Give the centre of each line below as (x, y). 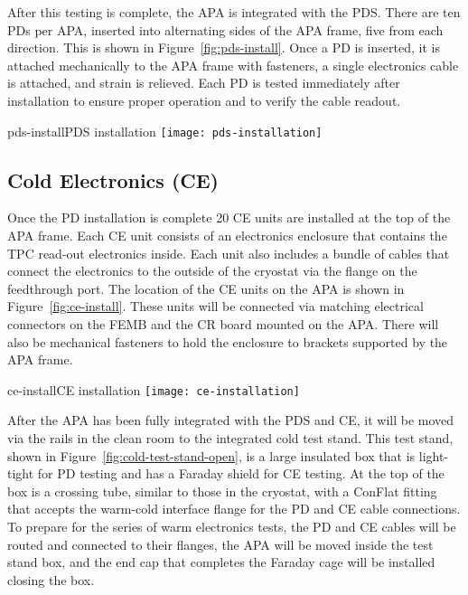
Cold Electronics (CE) (113, 179)
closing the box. (51, 579)
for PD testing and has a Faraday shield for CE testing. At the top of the (241, 473)
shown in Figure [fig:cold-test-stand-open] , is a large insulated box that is (211, 455)
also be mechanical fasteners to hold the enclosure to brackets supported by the (228, 341)
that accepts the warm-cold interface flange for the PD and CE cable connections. (234, 509)
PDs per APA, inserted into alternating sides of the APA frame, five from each (225, 29)
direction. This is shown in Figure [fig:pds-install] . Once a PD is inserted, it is (224, 47)
